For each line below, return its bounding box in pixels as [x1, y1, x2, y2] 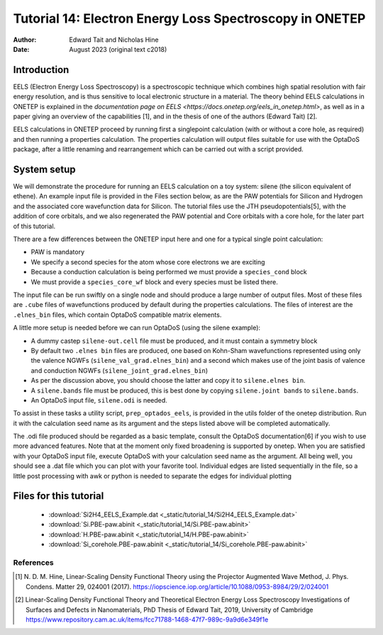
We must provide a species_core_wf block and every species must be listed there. [30, 277, 278, 286]
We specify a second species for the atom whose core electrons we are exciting [30, 257, 265, 266]
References [13, 557, 54, 567]
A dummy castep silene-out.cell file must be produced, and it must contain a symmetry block [30, 337, 318, 345]
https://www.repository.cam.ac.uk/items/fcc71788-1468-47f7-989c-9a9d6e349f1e [26, 615, 269, 624]
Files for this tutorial [13, 490, 104, 502]
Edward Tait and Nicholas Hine [69, 35, 159, 44]
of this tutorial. [13, 222, 56, 230]
